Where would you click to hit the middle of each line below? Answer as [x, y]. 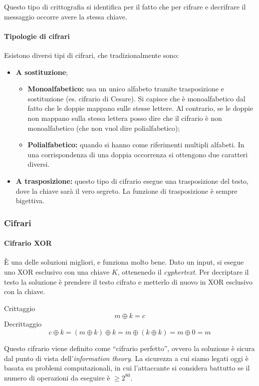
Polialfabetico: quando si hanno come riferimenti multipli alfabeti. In [136, 145]
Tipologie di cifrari [37, 36]
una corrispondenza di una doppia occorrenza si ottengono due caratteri [138, 154]
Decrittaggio [23, 324]
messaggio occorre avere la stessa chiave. [66, 16]
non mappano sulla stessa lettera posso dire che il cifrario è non [125, 118]
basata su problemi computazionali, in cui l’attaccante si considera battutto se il [127, 368]
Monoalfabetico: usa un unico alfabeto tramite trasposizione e [126, 89]
